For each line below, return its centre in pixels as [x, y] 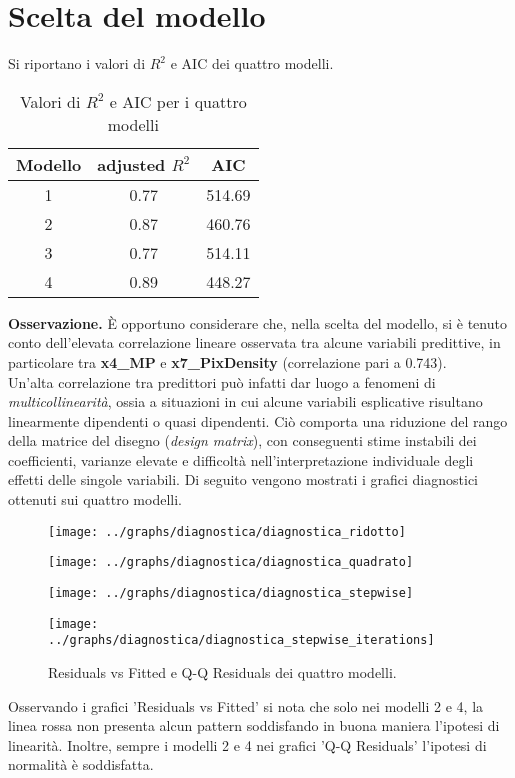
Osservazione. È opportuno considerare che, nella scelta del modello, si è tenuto [257, 322]
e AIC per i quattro [178, 101]
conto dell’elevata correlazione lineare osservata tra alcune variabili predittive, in [254, 342]
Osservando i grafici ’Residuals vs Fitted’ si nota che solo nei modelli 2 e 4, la [246, 705]
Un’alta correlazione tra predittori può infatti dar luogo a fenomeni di [222, 381]
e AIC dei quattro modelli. [252, 63]
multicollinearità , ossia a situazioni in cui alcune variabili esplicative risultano [245, 401]
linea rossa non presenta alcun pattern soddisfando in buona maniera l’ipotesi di [254, 725]
